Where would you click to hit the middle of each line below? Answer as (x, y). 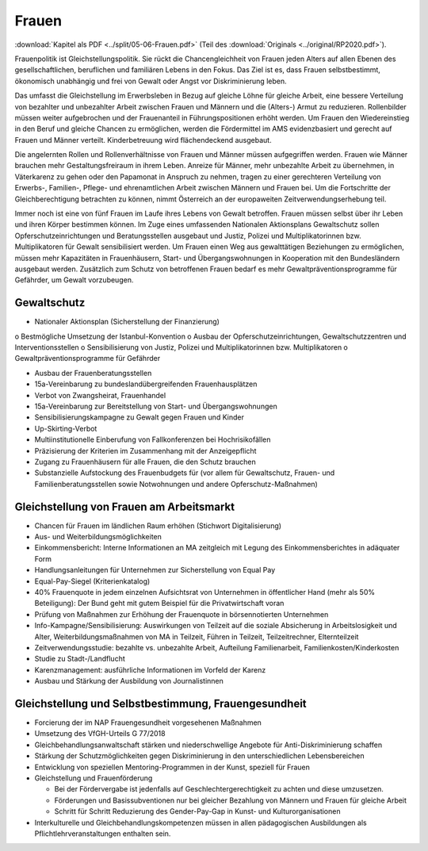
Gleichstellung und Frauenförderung (94, 778)
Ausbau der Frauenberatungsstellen (93, 373)
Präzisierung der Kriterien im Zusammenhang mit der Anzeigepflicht (145, 450)
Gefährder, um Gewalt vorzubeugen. (74, 280)
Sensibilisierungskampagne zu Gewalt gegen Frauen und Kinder (139, 417)
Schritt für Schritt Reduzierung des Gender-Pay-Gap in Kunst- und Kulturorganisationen (197, 811)
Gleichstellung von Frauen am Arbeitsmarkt (125, 506)
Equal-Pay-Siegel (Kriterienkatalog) (92, 581)
